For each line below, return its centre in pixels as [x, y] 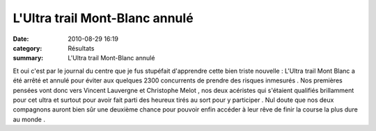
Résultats [81, 48]
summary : [28, 58]
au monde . [29, 119]
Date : [21, 39]
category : [28, 48]
